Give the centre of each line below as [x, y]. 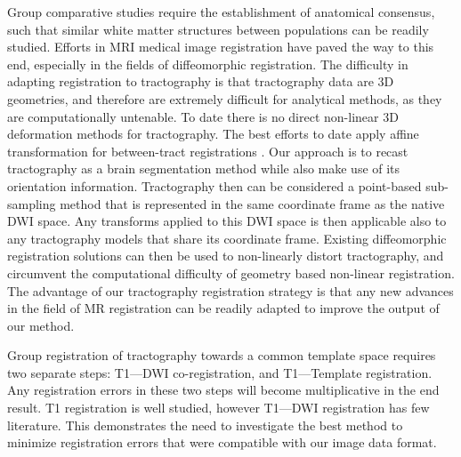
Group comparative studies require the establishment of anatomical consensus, [221, 12]
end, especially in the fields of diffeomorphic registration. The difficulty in [208, 64]
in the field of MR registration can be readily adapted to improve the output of [223, 308]
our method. [41, 325]
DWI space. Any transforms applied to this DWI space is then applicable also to [227, 221]
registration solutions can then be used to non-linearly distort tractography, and [226, 256]
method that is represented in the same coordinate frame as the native [252, 203]
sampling [32, 203]
